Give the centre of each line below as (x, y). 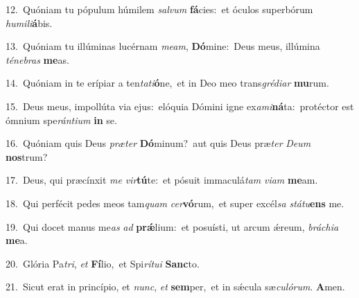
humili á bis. (29, 23)
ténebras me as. (37, 59)
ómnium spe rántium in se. (61, 120)
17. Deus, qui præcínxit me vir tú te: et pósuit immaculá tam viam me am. (162, 180)
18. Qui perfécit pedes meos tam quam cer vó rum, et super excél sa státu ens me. (175, 203)
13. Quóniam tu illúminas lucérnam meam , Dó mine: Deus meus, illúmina (163, 46)
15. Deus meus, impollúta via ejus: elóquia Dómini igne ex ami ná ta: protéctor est (180, 106)
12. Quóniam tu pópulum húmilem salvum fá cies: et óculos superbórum (159, 9)
